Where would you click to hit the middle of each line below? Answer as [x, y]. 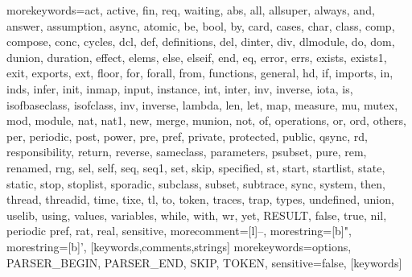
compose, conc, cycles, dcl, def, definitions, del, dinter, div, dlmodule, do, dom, [201, 41]
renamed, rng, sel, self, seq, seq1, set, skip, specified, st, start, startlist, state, [196, 167]
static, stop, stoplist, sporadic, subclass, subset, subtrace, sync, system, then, [196, 183]
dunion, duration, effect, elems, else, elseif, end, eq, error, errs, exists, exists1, [197, 57]
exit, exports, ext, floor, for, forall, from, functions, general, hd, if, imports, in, [200, 73]
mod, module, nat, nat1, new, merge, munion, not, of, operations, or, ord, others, [207, 120]
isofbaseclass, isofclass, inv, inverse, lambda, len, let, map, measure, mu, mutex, [202, 104]
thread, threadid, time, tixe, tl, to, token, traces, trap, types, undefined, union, [200, 199]
